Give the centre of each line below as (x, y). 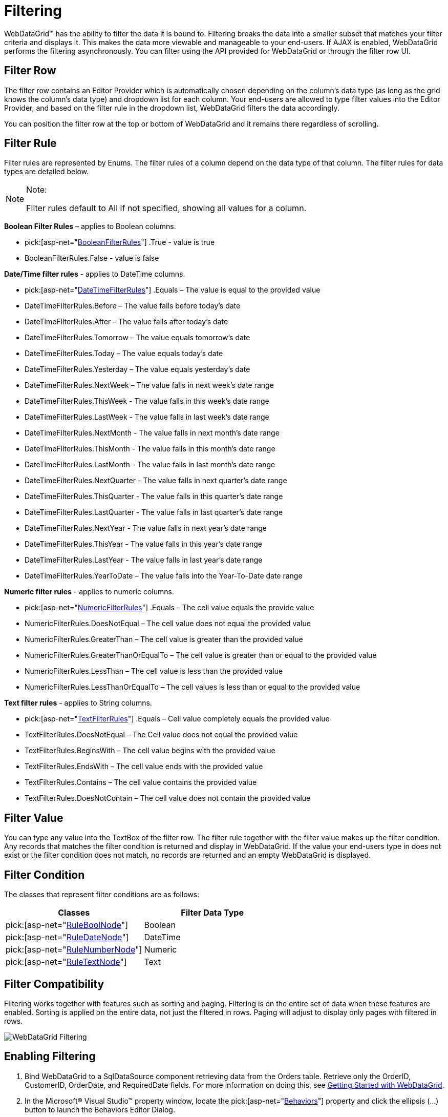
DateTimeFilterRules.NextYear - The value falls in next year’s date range (146, 528)
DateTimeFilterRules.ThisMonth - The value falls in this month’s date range (150, 449)
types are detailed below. (47, 172)
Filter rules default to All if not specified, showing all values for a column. (166, 208)
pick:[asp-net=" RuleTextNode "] (66, 962)
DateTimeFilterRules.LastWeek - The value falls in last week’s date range (147, 417)
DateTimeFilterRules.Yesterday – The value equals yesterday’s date (137, 369)
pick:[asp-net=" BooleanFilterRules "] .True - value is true (120, 242)
